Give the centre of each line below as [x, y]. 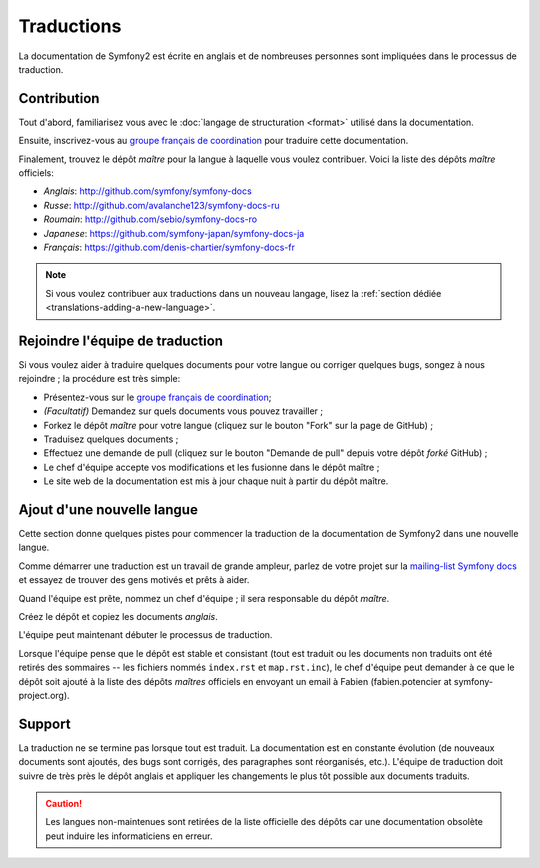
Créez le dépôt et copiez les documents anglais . [118, 617]
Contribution [59, 98]
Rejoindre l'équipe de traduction [121, 340]
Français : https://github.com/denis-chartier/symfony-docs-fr [169, 247]
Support [44, 723]
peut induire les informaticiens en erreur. [129, 836]
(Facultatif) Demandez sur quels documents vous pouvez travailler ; [183, 411]
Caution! [64, 804]
